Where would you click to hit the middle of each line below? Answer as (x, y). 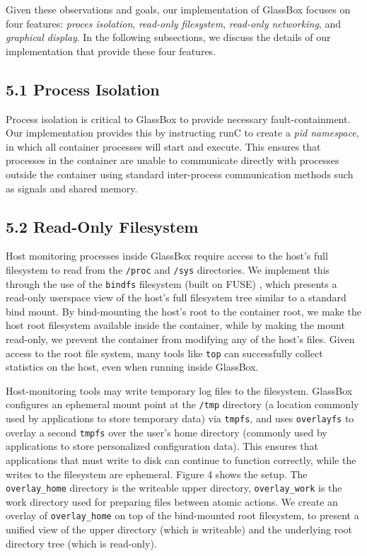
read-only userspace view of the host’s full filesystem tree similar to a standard (176, 297)
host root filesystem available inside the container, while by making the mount (175, 325)
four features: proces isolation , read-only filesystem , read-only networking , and (173, 23)
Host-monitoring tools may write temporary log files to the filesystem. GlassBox (179, 390)
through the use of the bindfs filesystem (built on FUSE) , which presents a (171, 283)
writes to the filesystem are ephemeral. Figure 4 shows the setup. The (157, 474)
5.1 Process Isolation (83, 89)
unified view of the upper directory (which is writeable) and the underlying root (179, 529)
